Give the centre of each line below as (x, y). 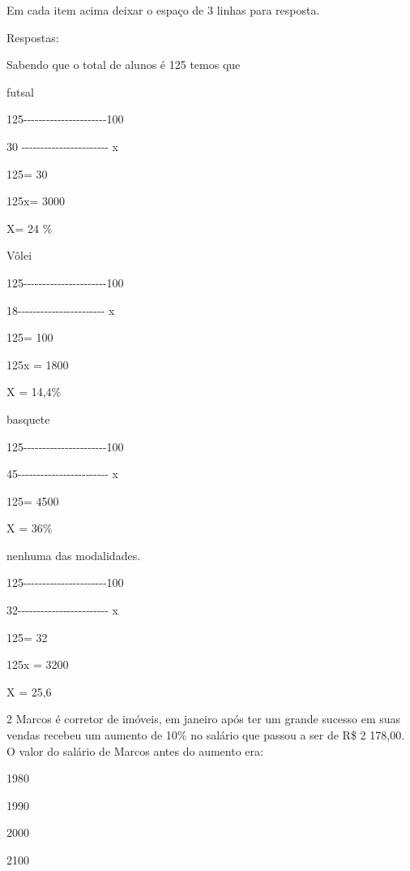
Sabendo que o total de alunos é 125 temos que (124, 65)
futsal (20, 91)
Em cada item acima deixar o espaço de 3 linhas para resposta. (163, 10)
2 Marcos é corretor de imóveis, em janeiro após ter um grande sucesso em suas (204, 719)
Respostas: (33, 37)
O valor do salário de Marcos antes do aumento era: (135, 750)
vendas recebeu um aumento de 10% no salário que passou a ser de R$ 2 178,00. (206, 735)
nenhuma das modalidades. (74, 555)
